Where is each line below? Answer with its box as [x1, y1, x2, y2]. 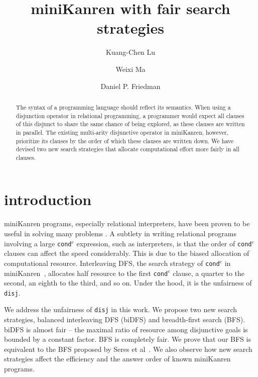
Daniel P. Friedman [100, 80, 161, 91]
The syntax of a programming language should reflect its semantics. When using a [16, 103, 231, 111]
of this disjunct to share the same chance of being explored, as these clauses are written [16, 120, 245, 128]
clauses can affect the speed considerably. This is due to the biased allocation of [4, 248, 249, 258]
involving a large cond [4, 238, 72, 248]
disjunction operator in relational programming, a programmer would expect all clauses [16, 111, 244, 120]
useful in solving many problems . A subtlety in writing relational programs [4, 228, 237, 239]
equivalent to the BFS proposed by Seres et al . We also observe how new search [4, 343, 252, 354]
